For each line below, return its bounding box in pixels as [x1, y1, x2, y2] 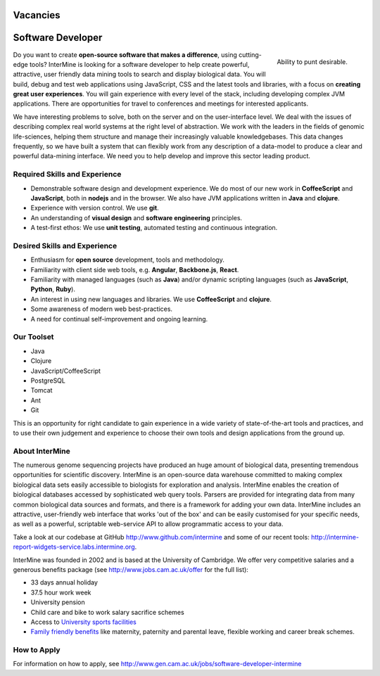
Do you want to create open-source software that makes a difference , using [13, 50, 237, 59]
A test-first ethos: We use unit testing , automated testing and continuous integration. [30, 224, 278, 232]
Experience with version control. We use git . [30, 204, 159, 212]
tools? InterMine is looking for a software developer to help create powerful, [29, 60, 250, 68]
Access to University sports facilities [30, 618, 137, 626]
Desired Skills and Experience [13, 241, 118, 250]
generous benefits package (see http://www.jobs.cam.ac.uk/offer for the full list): [13, 565, 249, 573]
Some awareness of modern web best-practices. [30, 305, 172, 313]
